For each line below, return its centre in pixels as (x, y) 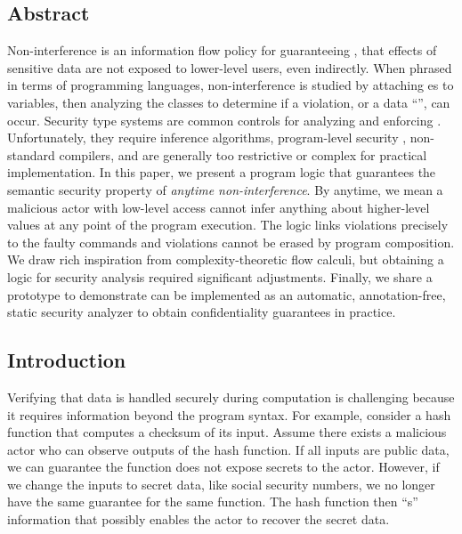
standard (31, 154)
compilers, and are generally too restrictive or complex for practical (243, 154)
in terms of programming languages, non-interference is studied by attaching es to (231, 85)
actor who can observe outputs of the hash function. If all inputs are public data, (228, 449)
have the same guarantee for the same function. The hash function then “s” (213, 502)
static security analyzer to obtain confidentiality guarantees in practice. (202, 312)
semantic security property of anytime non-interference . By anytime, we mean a (225, 189)
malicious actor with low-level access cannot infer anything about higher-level (219, 207)
